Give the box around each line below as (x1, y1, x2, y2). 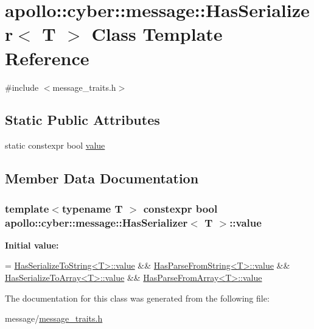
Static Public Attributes (5, 110, 160, 129)
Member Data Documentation (5, 169, 199, 188)
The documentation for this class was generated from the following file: (5, 291, 270, 304)
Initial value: (5, 238, 59, 251)
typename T (61, 200, 123, 216)
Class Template (91, 21, 223, 46)
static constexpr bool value (5, 139, 105, 152)
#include (5, 80, 39, 93)
